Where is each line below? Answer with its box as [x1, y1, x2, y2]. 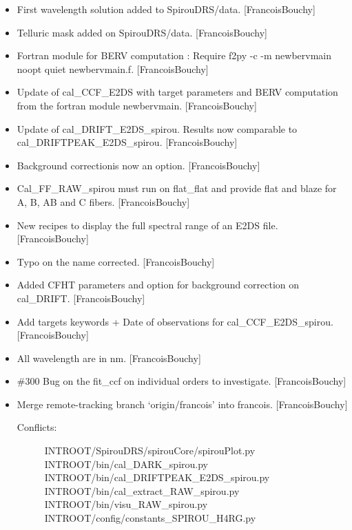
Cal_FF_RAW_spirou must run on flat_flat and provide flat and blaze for [17, 181, 337, 195]
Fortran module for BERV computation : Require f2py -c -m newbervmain [17, 48, 331, 63]
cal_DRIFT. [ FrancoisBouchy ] [17, 290, 145, 305]
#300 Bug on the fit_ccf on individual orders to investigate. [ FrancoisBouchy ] [17, 374, 346, 388]
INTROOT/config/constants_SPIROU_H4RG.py [44, 511, 256, 525]
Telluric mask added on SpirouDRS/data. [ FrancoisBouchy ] [17, 25, 267, 39]
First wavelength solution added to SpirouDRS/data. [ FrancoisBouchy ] [17, 2, 315, 16]
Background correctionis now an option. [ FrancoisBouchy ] [17, 158, 260, 172]
